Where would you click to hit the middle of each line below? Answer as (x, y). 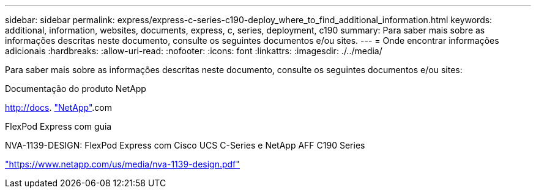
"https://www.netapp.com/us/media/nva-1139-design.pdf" (122, 164)
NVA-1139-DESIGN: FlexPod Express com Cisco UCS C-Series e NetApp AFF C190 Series (185, 145)
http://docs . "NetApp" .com (58, 107)
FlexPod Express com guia (58, 126)
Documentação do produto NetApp (76, 89)
